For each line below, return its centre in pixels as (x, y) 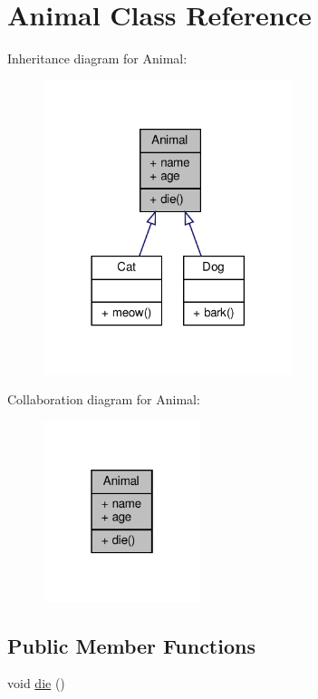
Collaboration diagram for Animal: (104, 399)
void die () (36, 683)
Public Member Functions (131, 645)
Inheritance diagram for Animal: (97, 58)
